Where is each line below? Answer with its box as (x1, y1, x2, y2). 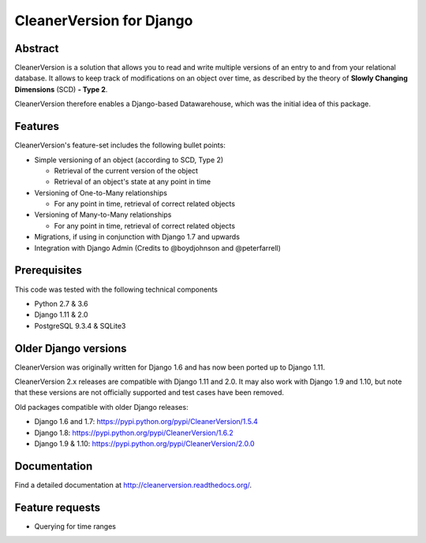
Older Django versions (14, 341, 127, 355)
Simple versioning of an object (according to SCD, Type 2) (34, 154, 224, 165)
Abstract (14, 42, 59, 55)
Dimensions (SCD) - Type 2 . (14, 84, 108, 94)
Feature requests (14, 500, 101, 514)
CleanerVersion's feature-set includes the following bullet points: (14, 140, 226, 150)
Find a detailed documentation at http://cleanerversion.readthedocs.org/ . (14, 480, 252, 489)
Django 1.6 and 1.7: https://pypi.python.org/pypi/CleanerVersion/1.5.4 (34, 417, 258, 426)
